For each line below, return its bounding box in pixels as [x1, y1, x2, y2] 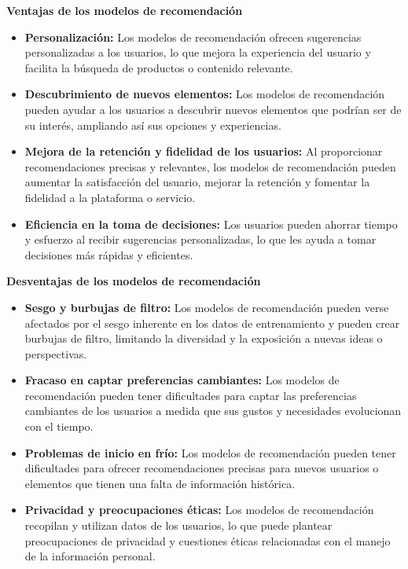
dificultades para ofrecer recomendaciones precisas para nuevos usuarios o [24, 460, 379, 476]
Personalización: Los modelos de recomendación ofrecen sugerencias [24, 28, 362, 45]
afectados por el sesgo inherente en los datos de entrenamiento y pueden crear [24, 314, 400, 331]
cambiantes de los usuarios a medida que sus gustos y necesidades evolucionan [24, 402, 402, 419]
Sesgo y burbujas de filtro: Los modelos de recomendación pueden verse [24, 299, 389, 315]
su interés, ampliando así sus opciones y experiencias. [24, 116, 281, 133]
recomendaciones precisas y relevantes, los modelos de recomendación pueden [24, 158, 396, 174]
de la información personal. [24, 548, 156, 564]
